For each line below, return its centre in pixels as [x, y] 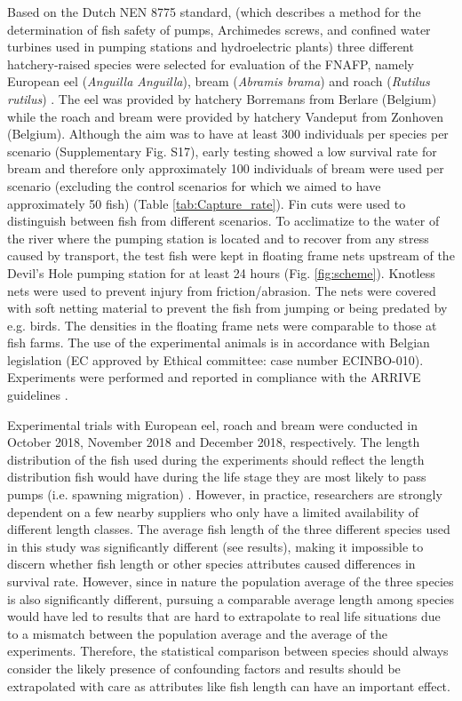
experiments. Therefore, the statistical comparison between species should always [228, 651]
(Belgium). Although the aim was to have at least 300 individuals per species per [228, 134]
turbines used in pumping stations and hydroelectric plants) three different [211, 47]
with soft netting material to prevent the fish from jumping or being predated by [227, 308]
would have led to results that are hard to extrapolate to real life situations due [224, 616]
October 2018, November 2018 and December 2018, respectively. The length [214, 442]
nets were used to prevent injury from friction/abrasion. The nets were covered [222, 290]
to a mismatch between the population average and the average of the [197, 633]
